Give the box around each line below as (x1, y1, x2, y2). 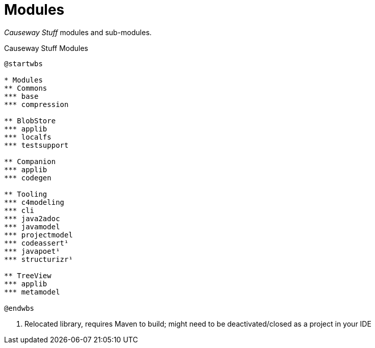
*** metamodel (4, 287, 60, 296)
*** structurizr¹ (4, 255, 73, 263)
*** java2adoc (4, 214, 60, 223)
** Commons (4, 84, 47, 92)
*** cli (4, 206, 35, 215)
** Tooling (4, 190, 47, 198)
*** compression (4, 100, 69, 109)
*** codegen (4, 173, 51, 182)
